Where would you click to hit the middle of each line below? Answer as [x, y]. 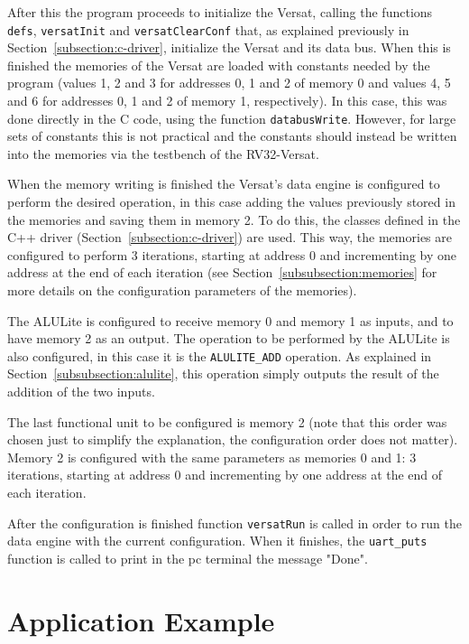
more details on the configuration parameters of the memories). [182, 290]
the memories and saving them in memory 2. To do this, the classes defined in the [234, 219]
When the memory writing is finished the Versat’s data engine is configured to [224, 184]
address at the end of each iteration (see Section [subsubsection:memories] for [222, 272]
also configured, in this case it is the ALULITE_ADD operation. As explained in [220, 355]
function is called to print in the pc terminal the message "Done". [188, 558]
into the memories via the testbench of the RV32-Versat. [163, 153]
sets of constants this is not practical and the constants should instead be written [232, 136]
